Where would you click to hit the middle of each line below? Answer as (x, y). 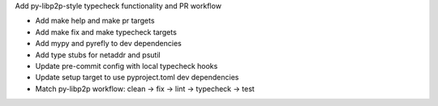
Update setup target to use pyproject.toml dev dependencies (137, 78)
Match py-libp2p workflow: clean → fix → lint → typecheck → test (145, 88)
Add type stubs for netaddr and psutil (98, 55)
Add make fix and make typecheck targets (106, 32)
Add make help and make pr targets (95, 21)
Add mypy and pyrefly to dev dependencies (108, 44)
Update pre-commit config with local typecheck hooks (127, 66)
